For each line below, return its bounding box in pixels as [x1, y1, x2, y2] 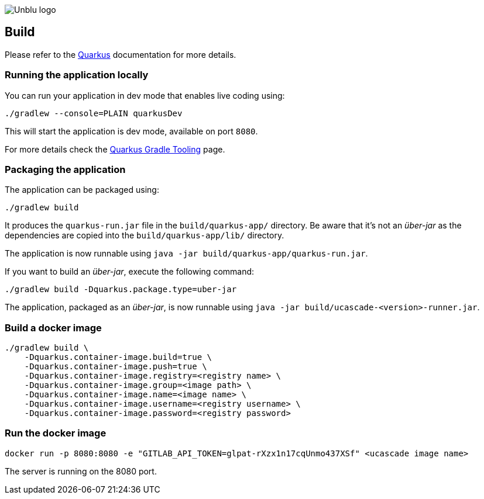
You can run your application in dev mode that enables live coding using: [5, 90, 285, 101]
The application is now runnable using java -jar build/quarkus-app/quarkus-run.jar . [5, 248, 368, 259]
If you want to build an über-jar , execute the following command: [5, 266, 255, 277]
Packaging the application [5, 163, 126, 175]
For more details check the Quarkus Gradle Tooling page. [5, 144, 225, 154]
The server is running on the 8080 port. [5, 466, 157, 476]
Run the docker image [5, 427, 107, 439]
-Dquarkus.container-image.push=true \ [24, 362, 207, 372]
